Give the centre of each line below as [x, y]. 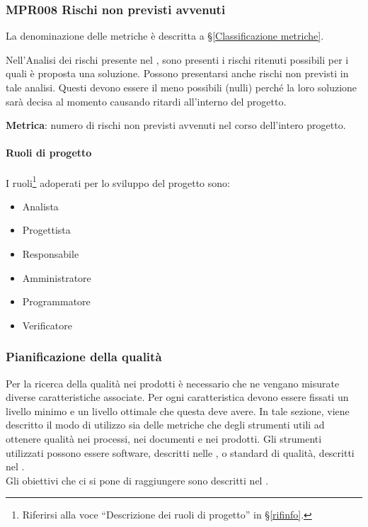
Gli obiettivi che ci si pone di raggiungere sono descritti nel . [137, 480]
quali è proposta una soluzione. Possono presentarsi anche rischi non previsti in [177, 73]
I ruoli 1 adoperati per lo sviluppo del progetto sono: [118, 181]
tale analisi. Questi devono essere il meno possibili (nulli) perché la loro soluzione [182, 87]
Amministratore [57, 277]
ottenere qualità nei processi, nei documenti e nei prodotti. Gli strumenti [164, 438]
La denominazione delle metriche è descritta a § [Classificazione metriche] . [165, 36]
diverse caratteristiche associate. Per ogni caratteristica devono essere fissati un [177, 397]
